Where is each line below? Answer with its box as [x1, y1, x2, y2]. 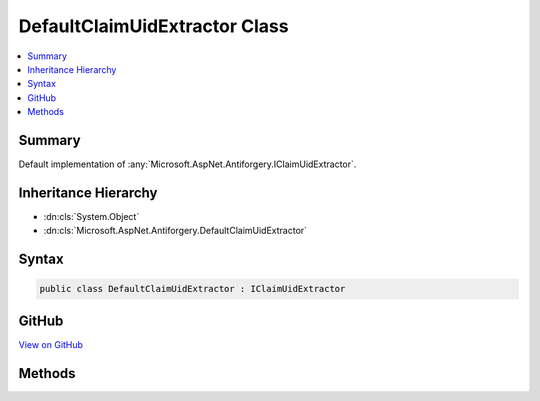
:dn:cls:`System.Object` [43, 210, 140, 222]
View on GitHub [18, 338, 84, 350]
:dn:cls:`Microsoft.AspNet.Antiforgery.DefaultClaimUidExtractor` [43, 225, 308, 237]
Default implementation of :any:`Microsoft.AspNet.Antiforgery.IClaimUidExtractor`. [18, 158, 357, 170]
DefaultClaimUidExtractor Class [18, 15, 289, 37]
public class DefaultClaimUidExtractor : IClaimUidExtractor [39, 283, 346, 295]
